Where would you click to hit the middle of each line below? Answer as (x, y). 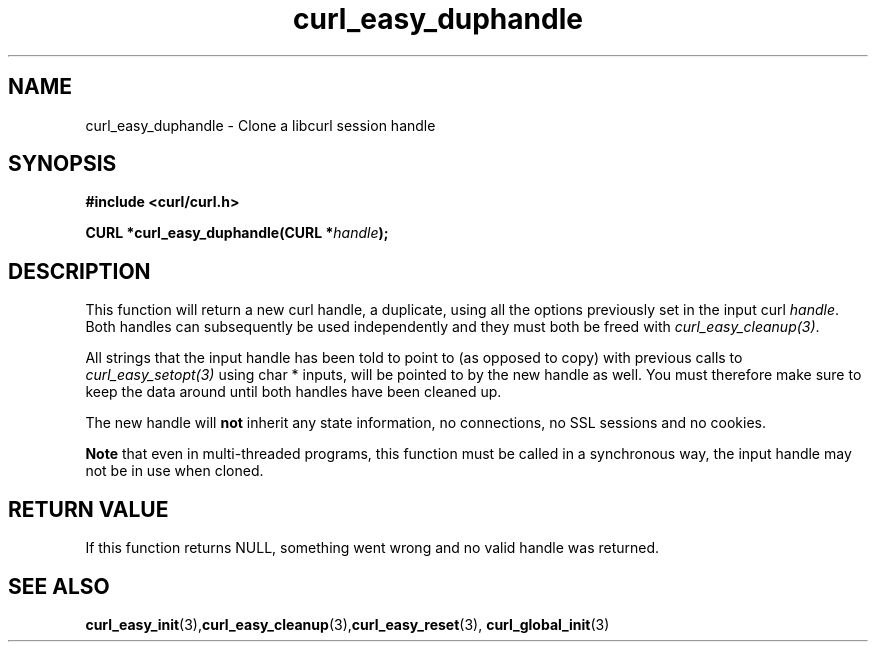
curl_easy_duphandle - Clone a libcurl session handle (260, 125)
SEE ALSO (59, 586)
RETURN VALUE (88, 509)
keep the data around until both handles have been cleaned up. (293, 392)
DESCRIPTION (79, 271)
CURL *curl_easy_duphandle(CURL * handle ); (237, 233)
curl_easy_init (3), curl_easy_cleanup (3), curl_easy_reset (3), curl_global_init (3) (347, 624)
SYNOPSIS (62, 164)
